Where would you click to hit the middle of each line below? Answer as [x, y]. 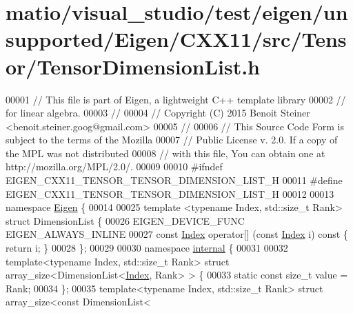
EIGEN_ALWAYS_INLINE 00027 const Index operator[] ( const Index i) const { [177, 234]
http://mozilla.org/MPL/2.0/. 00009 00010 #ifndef [114, 166]
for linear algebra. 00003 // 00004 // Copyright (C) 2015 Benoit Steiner [158, 113]
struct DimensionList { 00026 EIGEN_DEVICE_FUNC [125, 220]
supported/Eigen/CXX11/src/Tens [176, 39]
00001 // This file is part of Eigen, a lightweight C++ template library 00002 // [176, 99]
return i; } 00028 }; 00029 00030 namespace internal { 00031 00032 [147, 248]
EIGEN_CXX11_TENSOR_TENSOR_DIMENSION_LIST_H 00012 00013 [170, 193]
